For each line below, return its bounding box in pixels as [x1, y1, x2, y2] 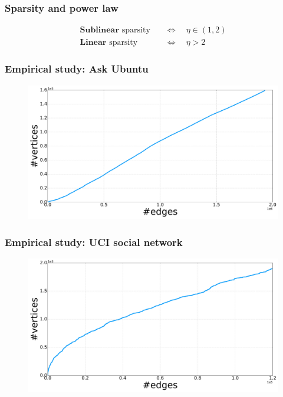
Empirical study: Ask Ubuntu [5, 61, 149, 76]
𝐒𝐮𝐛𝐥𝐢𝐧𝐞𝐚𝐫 [80, 26, 120, 35]
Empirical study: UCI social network [5, 234, 183, 249]
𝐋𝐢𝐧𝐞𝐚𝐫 [80, 38, 107, 47]
